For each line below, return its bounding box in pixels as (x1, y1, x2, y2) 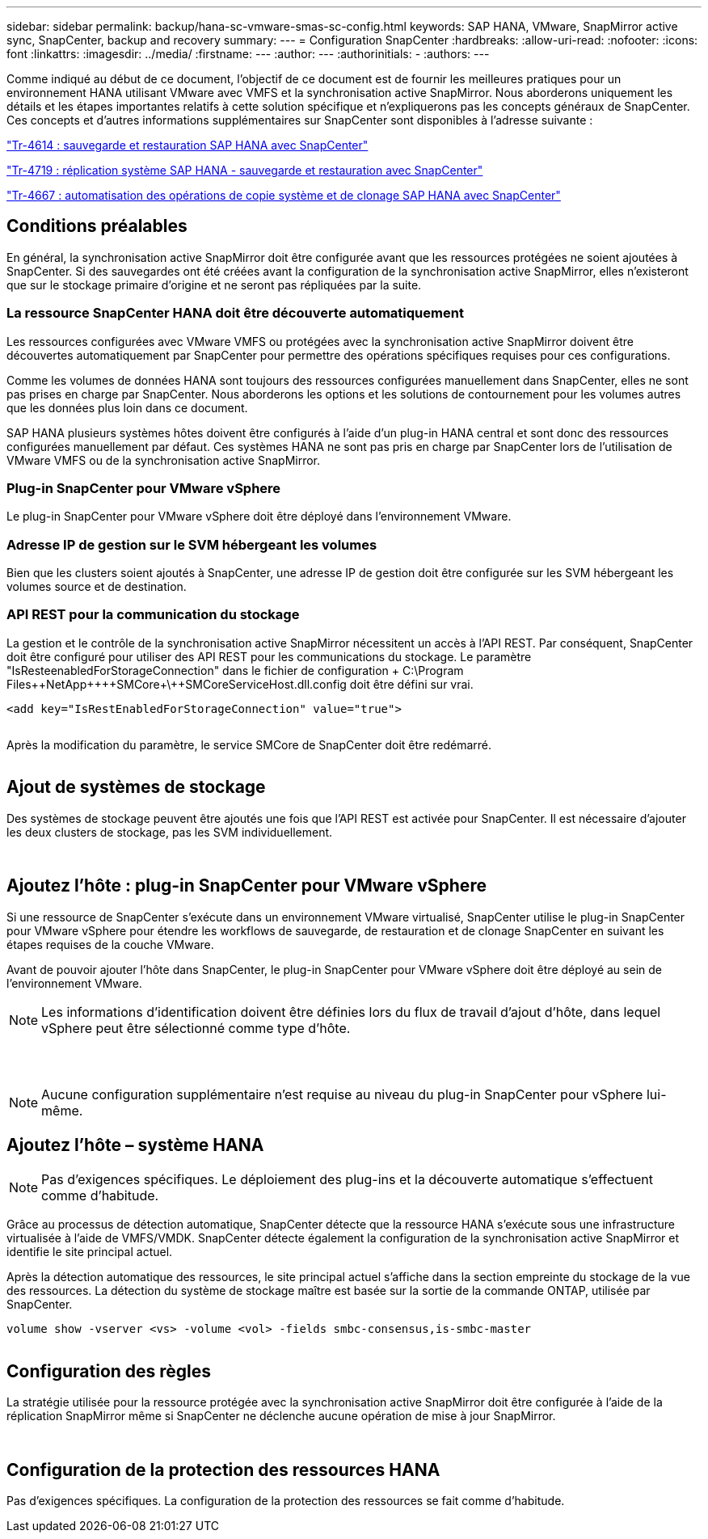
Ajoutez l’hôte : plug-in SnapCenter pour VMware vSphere (6, 875, 487, 896)
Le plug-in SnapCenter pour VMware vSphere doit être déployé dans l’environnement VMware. (6, 509, 512, 524)
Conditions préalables (6, 216, 188, 237)
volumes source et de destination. (6, 580, 187, 594)
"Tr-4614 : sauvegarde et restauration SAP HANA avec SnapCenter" (6, 138, 369, 152)
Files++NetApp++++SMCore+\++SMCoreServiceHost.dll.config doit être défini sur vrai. (6, 677, 474, 691)
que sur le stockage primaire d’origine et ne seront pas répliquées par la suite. (6, 277, 422, 292)
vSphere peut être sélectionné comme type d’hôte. (41, 1019, 351, 1036)
